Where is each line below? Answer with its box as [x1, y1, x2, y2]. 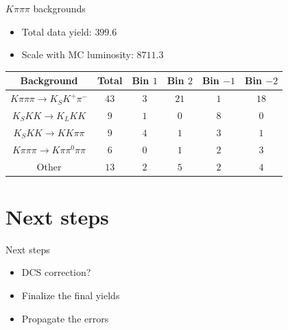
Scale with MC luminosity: [21, 47, 134, 62]
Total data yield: [21, 24, 92, 38]
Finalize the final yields [21, 288, 120, 302]
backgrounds [33, 1, 86, 15]
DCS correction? [21, 265, 91, 279]
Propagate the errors [21, 311, 109, 325]
